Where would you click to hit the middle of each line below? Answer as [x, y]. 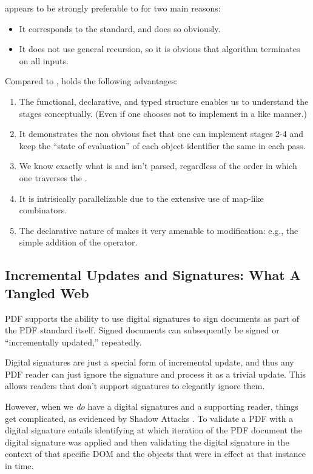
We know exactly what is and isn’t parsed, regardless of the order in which [158, 166]
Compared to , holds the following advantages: [91, 81]
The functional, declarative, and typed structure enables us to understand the [164, 101]
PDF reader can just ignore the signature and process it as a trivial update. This [155, 374]
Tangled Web [47, 292]
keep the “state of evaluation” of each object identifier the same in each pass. [162, 145]
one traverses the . [53, 177]
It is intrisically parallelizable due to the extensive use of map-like [141, 198]
